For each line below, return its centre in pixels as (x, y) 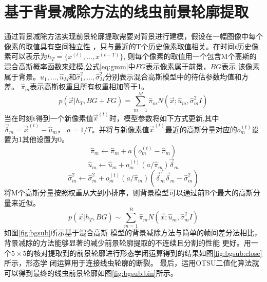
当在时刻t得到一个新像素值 (49, 118)
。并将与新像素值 (120, 129)
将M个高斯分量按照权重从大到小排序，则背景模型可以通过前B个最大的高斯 (129, 193)
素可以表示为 (26, 56)
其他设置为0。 (45, 139)
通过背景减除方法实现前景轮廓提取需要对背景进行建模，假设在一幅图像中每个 (133, 36)
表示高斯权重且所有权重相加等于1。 (89, 86)
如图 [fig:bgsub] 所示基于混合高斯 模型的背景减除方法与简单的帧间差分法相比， (133, 233)
